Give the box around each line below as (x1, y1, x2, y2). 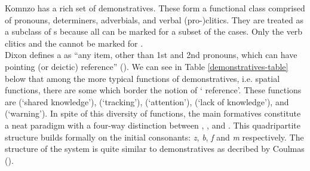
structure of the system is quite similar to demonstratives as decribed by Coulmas (5, 142, 305, 155)
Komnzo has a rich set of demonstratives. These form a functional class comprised (5, 2, 305, 14)
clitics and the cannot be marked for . (5, 36, 143, 49)
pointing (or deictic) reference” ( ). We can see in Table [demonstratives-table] (5, 60, 288, 72)
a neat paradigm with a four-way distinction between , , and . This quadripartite (5, 118, 301, 131)
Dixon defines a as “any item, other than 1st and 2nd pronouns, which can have (5, 48, 297, 61)
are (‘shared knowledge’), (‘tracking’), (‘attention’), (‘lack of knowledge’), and (5, 95, 289, 108)
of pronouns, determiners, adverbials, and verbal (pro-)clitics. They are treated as (5, 13, 304, 26)
